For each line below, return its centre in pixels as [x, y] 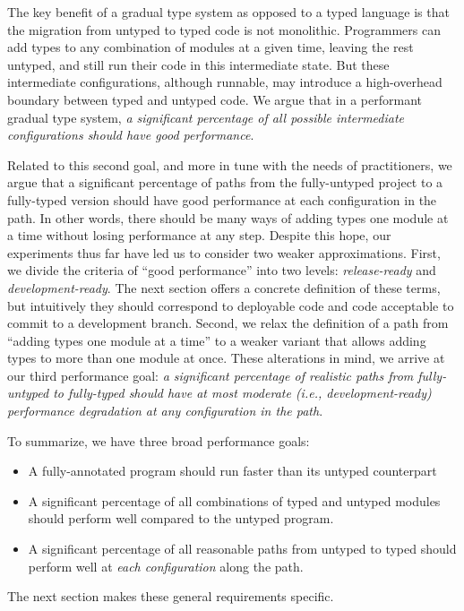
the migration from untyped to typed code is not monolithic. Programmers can [224, 29]
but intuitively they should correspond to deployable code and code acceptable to [231, 305]
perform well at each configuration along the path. [166, 566]
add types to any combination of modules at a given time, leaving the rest [211, 47]
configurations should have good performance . [131, 135]
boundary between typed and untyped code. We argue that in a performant [215, 99]
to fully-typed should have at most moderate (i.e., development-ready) [242, 393]
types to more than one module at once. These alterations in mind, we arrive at [226, 358]
